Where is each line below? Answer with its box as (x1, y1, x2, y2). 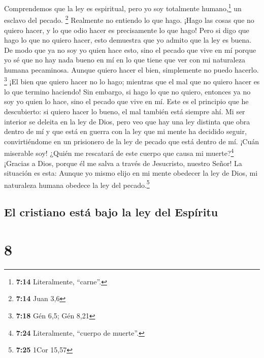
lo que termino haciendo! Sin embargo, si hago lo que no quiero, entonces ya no (4, 86, 251, 96)
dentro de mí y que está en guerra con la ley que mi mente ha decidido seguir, (4, 126, 247, 137)
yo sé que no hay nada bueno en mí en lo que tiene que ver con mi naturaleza (4, 54, 245, 65)
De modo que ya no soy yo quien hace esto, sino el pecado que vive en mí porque (4, 44, 256, 55)
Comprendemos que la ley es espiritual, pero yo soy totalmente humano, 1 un (4, 2, 242, 13)
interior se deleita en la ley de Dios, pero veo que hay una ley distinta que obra (4, 116, 250, 126)
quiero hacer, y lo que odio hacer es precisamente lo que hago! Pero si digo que (4, 24, 249, 35)
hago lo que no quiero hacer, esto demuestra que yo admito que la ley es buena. (4, 35, 252, 45)
